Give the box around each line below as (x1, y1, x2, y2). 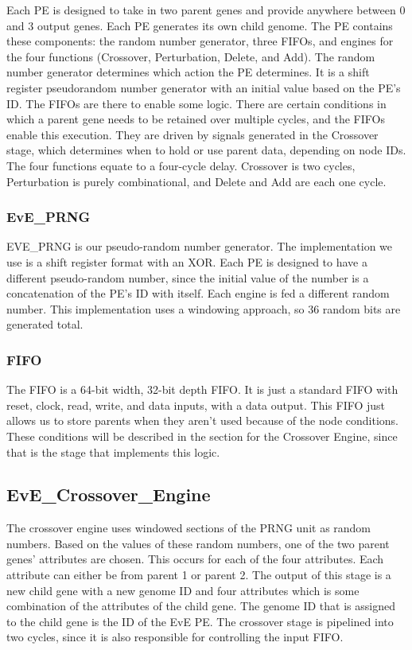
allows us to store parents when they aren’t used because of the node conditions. (6, 412, 398, 429)
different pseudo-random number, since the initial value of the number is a (6, 269, 369, 286)
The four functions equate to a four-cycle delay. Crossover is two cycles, (6, 157, 356, 173)
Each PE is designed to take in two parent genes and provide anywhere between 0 (6, 2, 406, 18)
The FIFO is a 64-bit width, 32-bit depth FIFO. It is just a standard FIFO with (6, 381, 398, 398)
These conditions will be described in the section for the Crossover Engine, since (6, 427, 398, 444)
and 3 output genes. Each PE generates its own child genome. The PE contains (6, 17, 393, 33)
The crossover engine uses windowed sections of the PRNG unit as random (6, 520, 371, 536)
